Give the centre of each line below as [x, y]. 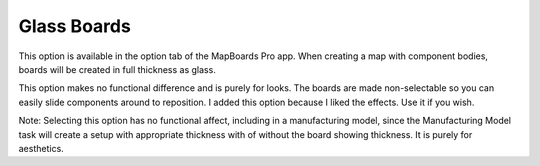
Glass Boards [75, 26]
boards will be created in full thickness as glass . [117, 69]
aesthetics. [41, 148]
